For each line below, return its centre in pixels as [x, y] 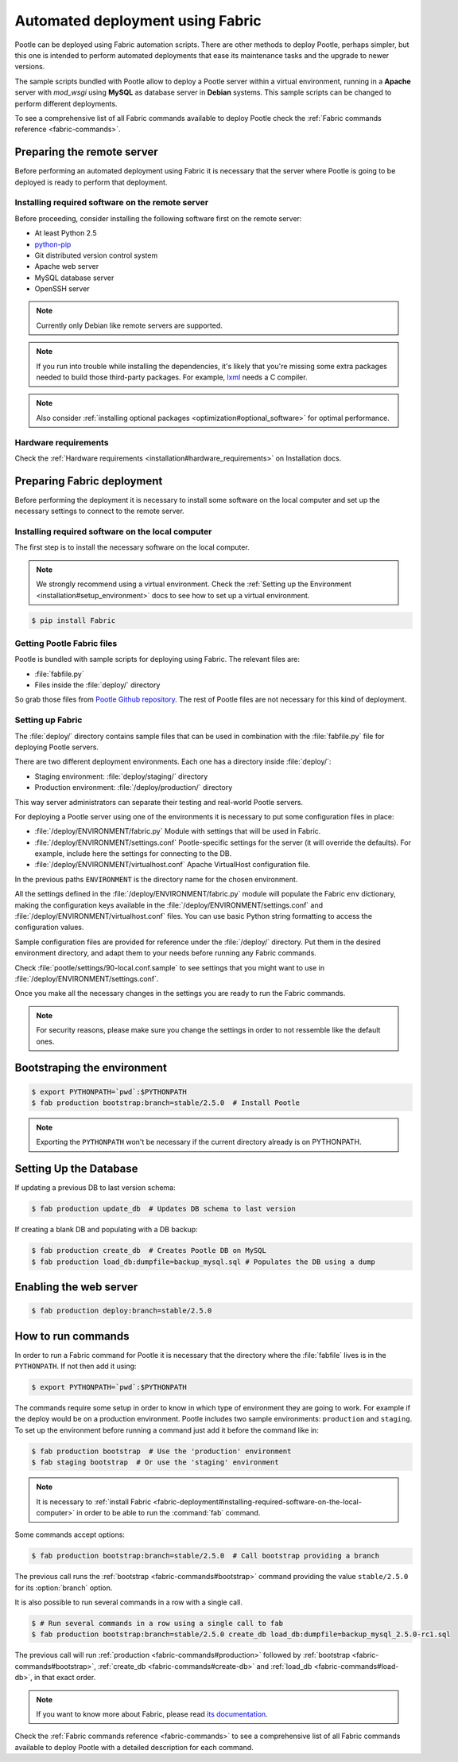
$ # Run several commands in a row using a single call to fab [157, 1624]
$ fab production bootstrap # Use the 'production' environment [161, 1451]
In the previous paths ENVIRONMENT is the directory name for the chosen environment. [156, 879]
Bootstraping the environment [91, 1068]
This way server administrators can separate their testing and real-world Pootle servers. [159, 802]
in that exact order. [65, 1678]
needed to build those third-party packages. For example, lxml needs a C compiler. [172, 377]
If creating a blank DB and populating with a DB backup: [106, 1230]
